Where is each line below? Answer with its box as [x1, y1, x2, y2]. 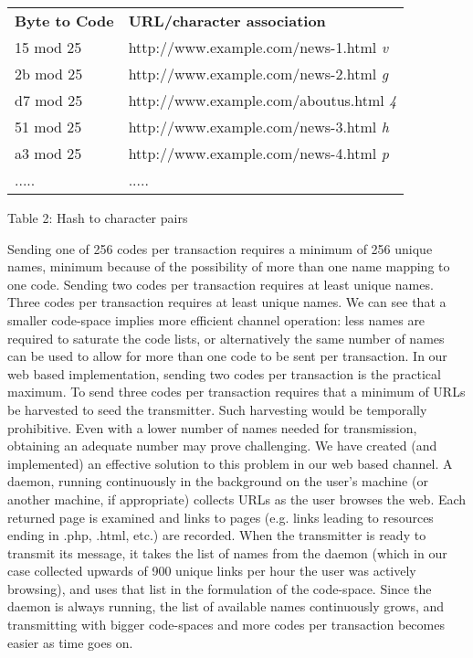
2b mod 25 [15, 63, 83, 84]
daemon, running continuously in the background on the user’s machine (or [7, 472, 428, 491]
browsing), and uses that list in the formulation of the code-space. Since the [7, 578, 432, 598]
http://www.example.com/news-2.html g [128, 63, 388, 84]
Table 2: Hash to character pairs [7, 208, 188, 227]
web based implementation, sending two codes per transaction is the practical [7, 364, 441, 383]
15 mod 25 [15, 37, 82, 58]
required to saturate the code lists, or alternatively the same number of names [7, 328, 445, 347]
